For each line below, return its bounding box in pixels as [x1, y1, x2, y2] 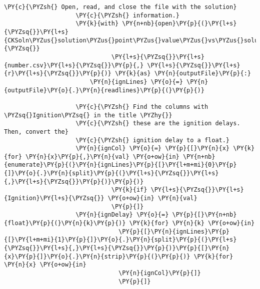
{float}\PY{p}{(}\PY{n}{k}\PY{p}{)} [4, 220, 126, 227]
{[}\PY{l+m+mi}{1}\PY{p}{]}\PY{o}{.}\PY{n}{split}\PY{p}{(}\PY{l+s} [4, 236, 237, 244]
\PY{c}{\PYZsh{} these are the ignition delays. [75, 120, 240, 127]
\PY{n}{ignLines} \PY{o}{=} [89, 78, 183, 85]
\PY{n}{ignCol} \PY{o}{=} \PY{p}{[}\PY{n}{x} [75, 145, 230, 152]
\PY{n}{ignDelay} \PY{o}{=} [75, 211, 169, 219]
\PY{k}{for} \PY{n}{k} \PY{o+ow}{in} [129, 220, 255, 227]
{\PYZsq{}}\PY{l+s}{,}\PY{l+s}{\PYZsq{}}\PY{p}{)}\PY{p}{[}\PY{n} [4, 245, 230, 252]
